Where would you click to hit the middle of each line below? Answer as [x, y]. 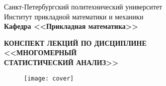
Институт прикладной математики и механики [74, 16]
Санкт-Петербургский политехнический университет [83, 6]
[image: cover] [49, 78]
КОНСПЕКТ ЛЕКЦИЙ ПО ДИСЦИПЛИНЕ [75, 43]
